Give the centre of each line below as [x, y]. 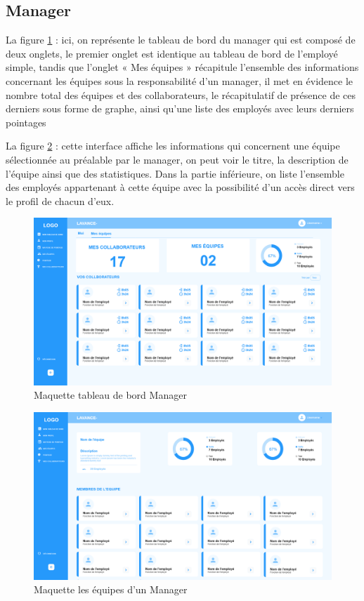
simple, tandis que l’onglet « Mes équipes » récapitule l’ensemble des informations [182, 67]
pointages [26, 122]
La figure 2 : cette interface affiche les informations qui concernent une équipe [173, 146]
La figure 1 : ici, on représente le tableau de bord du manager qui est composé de [181, 40]
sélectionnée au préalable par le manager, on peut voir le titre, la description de [177, 159]
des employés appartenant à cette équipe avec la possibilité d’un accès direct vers [180, 187]
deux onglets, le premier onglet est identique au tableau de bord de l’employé [172, 53]
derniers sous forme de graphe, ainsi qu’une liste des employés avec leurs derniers [180, 108]
